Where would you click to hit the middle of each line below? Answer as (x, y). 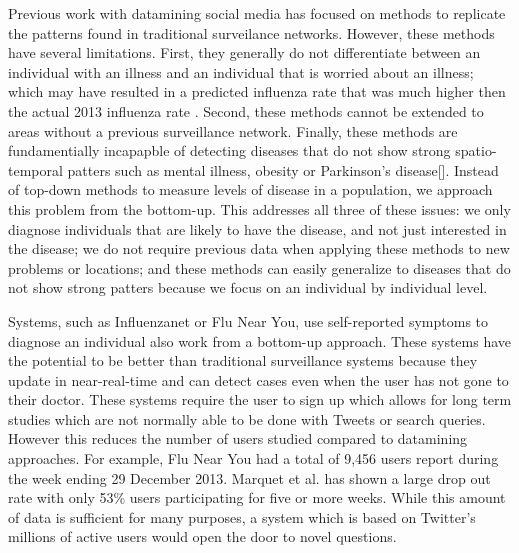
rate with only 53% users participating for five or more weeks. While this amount (257, 497)
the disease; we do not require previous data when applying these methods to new (259, 248)
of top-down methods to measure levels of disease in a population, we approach (250, 189)
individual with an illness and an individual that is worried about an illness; (241, 71)
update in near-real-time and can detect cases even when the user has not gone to (258, 379)
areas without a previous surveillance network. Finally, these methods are (233, 130)
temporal (35, 169)
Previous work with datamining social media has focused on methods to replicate (257, 13)
